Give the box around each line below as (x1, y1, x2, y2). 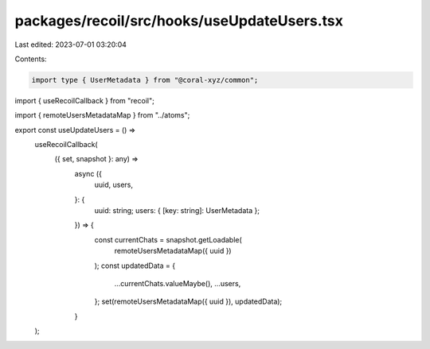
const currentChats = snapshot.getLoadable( (94, 235, 242, 244)
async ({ (74, 169, 103, 178)
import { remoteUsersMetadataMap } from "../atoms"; (14, 111, 190, 120)
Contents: (14, 54, 47, 64)
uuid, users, (94, 180, 134, 190)
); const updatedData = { (94, 261, 175, 270)
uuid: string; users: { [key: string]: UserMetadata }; (94, 206, 260, 215)
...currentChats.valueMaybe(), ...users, (114, 278, 241, 288)
